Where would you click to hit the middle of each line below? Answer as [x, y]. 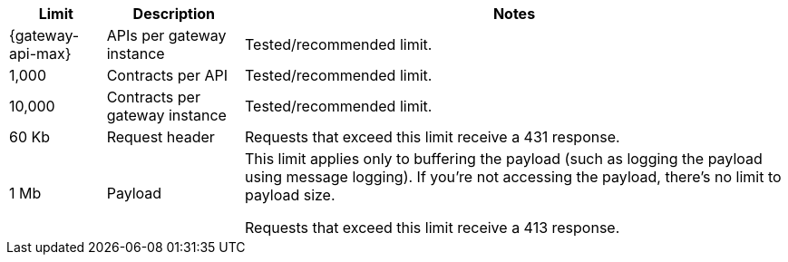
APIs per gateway [166, 35]
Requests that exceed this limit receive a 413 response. [433, 228]
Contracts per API [167, 75]
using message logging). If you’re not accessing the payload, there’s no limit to [513, 177]
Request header [161, 137]
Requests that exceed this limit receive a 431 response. [433, 137]
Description [174, 14]
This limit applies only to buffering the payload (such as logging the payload [504, 159]
